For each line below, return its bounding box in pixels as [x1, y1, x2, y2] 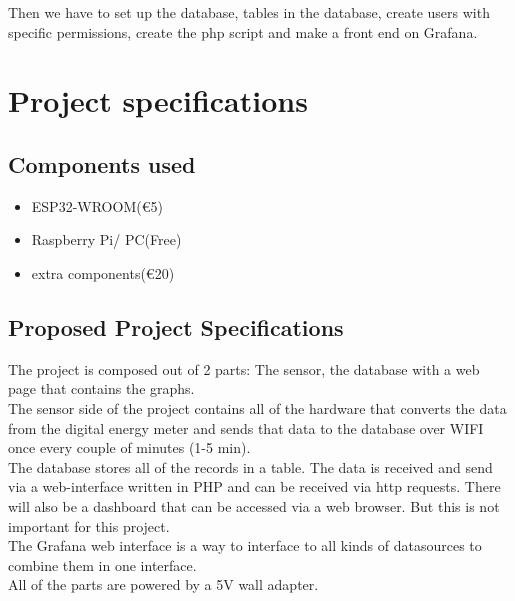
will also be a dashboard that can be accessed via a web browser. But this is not [8, 495, 500, 516]
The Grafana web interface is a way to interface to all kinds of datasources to [8, 535, 482, 556]
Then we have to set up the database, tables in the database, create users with [8, 2, 490, 22]
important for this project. [8, 515, 170, 536]
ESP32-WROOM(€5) [31, 195, 163, 216]
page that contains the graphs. [8, 378, 195, 399]
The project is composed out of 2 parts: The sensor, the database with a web [8, 358, 480, 379]
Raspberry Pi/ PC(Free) [31, 229, 182, 250]
